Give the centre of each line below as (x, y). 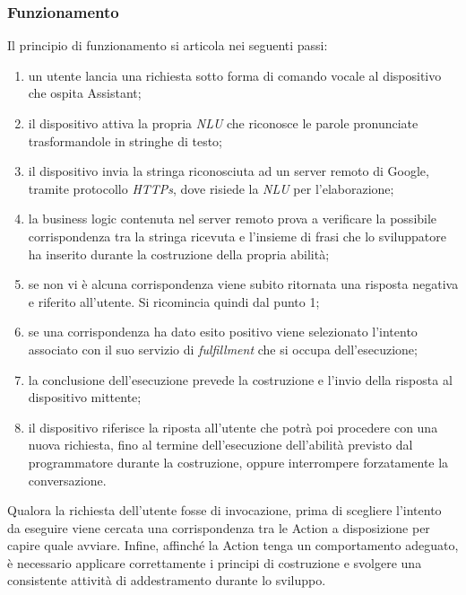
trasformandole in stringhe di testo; (125, 140)
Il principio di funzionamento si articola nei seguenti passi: (168, 45)
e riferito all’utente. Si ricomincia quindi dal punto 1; (174, 301)
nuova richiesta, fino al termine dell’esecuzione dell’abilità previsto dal (220, 445)
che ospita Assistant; (85, 93)
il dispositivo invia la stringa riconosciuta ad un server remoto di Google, (229, 171)
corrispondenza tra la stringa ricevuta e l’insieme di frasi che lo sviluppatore (237, 236)
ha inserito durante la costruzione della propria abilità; (179, 254)
